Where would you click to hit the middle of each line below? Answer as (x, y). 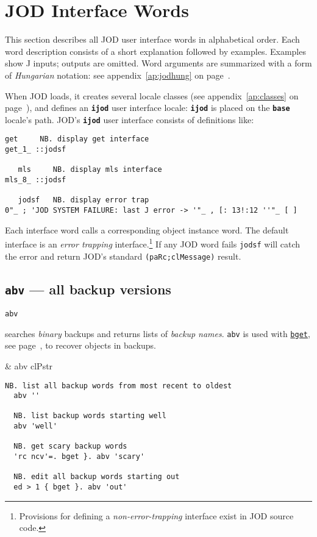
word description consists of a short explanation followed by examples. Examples (155, 51)
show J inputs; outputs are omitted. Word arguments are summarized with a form (158, 63)
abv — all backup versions (88, 289)
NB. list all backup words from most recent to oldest (119, 386)
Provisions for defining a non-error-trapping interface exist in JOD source (156, 515)
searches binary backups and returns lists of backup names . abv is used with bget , (158, 333)
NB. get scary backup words (70, 446)
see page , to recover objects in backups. (80, 345)
